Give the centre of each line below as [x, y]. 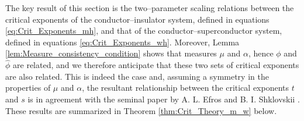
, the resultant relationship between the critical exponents [186, 88]
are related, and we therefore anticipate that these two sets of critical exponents [156, 65]
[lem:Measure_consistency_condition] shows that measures [111, 53]
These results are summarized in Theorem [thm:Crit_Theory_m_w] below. [141, 110]
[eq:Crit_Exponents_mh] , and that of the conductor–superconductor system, [144, 31]
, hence [261, 53]
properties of [28, 88]
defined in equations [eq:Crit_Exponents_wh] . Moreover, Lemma [122, 42]
